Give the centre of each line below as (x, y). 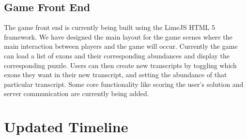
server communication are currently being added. (77, 93)
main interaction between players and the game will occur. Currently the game (121, 46)
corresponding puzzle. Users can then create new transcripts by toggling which (120, 65)
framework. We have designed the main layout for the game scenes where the (118, 36)
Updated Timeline (66, 127)
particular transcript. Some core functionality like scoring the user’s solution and (124, 84)
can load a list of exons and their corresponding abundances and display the (117, 55)
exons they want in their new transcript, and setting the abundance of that (116, 75)
